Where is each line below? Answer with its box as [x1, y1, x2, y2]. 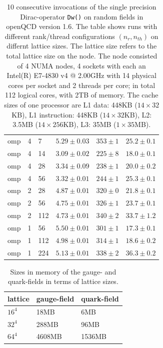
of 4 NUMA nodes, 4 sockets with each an [17, 60, 146, 70]
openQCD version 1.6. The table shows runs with [6, 21, 157, 31]
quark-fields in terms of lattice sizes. [7, 276, 118, 286]
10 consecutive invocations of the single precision [6, 1, 156, 11]
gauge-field [36, 293, 74, 303]
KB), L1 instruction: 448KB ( [11, 109, 103, 119]
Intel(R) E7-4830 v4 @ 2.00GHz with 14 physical [6, 70, 156, 80]
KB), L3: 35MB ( [63, 119, 116, 129]
